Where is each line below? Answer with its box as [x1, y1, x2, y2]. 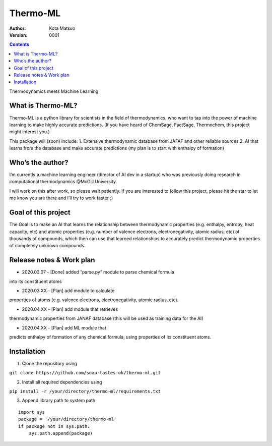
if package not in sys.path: [18, 423, 90, 429]
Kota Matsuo [49, 25, 76, 31]
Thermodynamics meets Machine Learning [9, 88, 99, 94]
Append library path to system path [22, 398, 96, 404]
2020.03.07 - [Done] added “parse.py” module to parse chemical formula [22, 269, 175, 275]
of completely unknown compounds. [9, 243, 86, 249]
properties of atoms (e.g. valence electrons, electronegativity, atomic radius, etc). [9, 297, 179, 303]
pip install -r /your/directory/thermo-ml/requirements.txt [9, 388, 161, 395]
